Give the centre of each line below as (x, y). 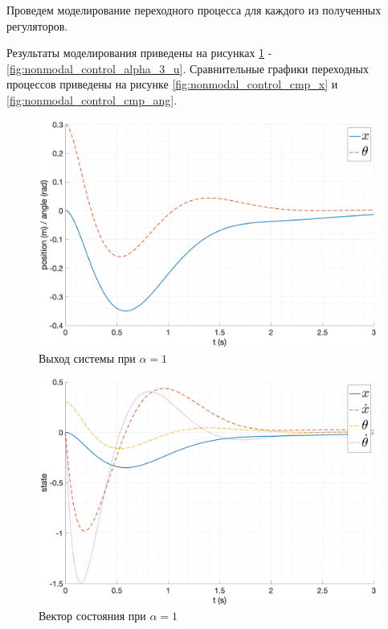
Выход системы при (87, 358)
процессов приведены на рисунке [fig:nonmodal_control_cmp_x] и (172, 84)
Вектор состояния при (92, 616)
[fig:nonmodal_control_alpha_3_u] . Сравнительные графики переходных (188, 68)
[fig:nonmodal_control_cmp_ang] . (92, 99)
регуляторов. (37, 25)
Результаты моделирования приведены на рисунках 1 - (139, 53)
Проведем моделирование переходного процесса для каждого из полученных (194, 10)
